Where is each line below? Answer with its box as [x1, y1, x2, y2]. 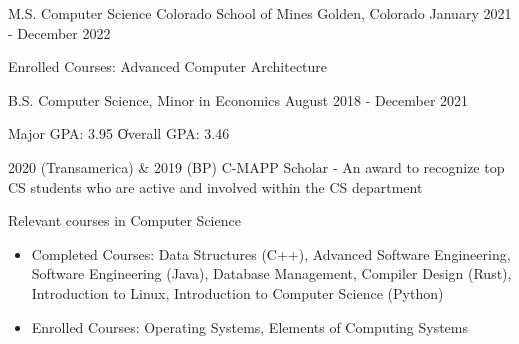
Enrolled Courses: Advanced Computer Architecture [8, 56, 328, 77]
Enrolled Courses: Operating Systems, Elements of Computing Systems [31, 316, 469, 337]
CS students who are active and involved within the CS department [8, 176, 423, 197]
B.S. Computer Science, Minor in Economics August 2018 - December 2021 [8, 89, 469, 110]
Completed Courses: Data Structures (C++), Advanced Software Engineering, [31, 243, 511, 264]
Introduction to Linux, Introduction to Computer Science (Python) [31, 282, 444, 303]
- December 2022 [8, 22, 111, 43]
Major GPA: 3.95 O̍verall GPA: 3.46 [8, 123, 230, 144]
